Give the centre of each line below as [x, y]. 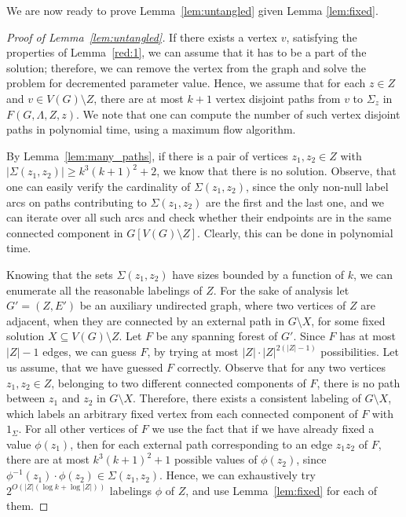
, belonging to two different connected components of [179, 382]
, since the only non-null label [317, 186]
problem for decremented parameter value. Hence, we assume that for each [186, 83]
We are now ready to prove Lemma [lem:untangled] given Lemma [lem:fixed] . [192, 10]
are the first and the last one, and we [295, 202]
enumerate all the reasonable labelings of [104, 290]
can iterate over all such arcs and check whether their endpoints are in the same [199, 217]
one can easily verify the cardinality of [99, 186]
